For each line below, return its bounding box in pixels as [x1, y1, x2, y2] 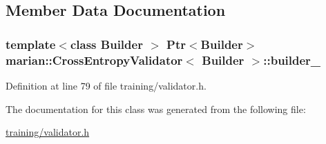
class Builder [70, 35, 143, 52]
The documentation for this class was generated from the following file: [6, 101, 306, 116]
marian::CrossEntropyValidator [6, 51, 183, 68]
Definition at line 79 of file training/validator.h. [6, 78, 207, 92]
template [6, 35, 56, 52]
